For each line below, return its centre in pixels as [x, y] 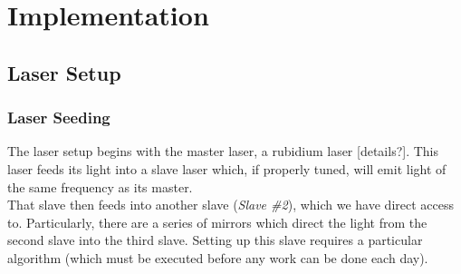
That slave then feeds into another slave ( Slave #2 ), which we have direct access [230, 205]
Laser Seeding [59, 117]
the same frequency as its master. [100, 186]
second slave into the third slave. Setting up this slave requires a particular [215, 240]
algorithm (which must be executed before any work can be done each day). [218, 257]
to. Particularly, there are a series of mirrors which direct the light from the [217, 222]
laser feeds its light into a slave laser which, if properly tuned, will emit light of [227, 168]
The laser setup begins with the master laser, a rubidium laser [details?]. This [223, 151]
